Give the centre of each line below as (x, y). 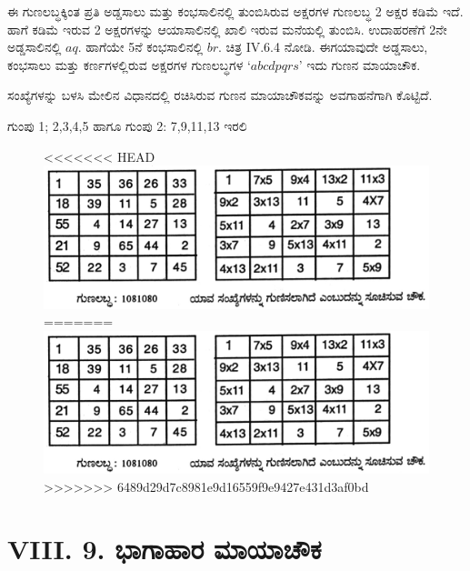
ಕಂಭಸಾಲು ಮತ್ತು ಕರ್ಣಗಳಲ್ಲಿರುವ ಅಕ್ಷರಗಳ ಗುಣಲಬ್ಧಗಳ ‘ (129, 64)
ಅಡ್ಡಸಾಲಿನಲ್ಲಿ (35, 47)
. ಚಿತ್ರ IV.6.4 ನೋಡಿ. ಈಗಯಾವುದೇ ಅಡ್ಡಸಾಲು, (323, 47)
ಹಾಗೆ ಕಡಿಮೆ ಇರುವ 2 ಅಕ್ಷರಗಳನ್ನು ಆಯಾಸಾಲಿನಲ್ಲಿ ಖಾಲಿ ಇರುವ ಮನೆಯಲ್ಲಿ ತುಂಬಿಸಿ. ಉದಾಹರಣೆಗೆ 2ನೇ (227, 29)
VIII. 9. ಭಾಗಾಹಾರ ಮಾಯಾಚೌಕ (165, 549)
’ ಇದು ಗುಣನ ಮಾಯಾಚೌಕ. (360, 64)
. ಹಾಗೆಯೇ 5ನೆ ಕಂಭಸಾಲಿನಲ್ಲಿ (140, 47)
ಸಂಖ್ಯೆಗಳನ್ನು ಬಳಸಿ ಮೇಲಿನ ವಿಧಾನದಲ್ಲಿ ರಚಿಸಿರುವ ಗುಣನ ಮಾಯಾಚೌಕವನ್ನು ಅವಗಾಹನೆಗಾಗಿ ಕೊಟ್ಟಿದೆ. (220, 95)
